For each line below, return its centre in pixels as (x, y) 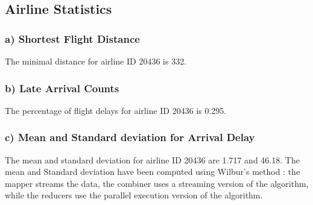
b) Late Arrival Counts (62, 88)
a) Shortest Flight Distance (72, 38)
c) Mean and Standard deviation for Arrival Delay (130, 137)
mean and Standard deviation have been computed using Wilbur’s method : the (153, 172)
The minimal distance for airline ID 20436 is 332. (96, 61)
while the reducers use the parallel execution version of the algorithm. (134, 195)
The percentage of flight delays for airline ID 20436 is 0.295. (116, 110)
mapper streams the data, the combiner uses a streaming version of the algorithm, (157, 183)
